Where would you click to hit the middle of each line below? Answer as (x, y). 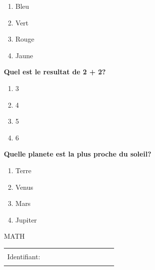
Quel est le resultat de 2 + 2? (55, 72)
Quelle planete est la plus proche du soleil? (78, 154)
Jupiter (26, 219)
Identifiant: (24, 256)
